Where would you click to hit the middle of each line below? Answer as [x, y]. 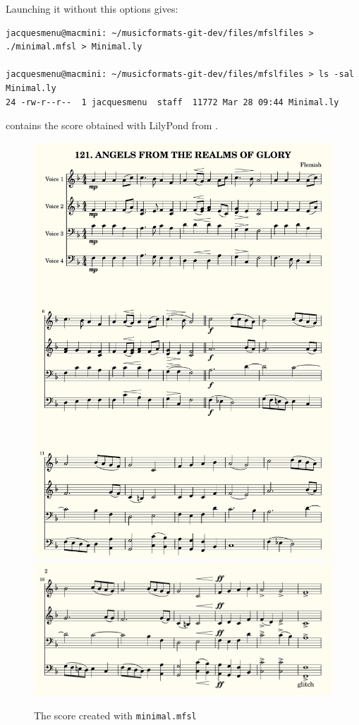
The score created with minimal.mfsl [115, 715]
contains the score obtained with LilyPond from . [112, 125]
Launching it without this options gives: [92, 8]
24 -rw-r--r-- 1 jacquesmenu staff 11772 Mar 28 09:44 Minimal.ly [172, 102]
